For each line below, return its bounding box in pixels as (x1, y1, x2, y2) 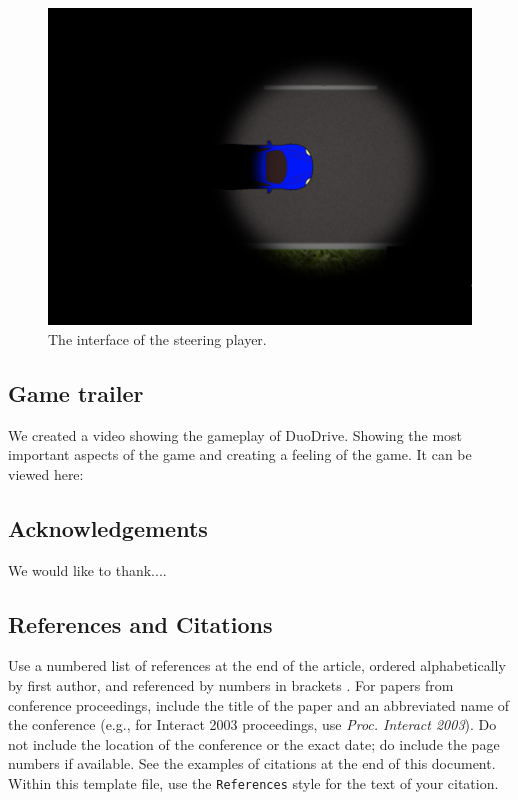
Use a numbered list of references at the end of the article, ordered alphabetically (8, 655, 506, 676)
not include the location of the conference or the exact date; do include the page (8, 733, 500, 754)
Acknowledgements (8, 512, 208, 543)
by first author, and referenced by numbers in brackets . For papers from (8, 674, 454, 695)
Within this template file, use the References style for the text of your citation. (8, 772, 499, 793)
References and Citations (8, 608, 273, 639)
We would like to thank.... (8, 559, 167, 580)
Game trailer (8, 377, 144, 408)
